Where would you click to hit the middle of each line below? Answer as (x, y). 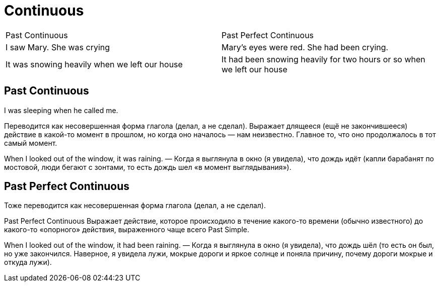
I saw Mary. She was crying (58, 47)
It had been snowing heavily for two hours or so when (323, 59)
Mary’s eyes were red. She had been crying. (305, 47)
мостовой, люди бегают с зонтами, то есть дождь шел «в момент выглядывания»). (148, 167)
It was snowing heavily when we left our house (94, 64)
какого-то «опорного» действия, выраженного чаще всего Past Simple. (127, 230)
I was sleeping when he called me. (61, 110)
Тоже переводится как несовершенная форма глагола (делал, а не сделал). (135, 206)
